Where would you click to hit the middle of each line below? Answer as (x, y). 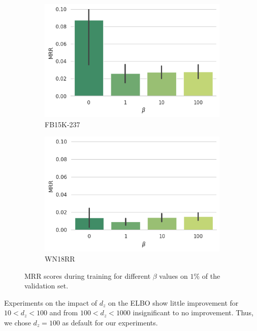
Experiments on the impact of (51, 302)
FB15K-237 (62, 124)
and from (64, 312)
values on (173, 275)
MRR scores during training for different (88, 275)
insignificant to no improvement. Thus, (193, 312)
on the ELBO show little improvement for (173, 302)
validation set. (46, 286)
